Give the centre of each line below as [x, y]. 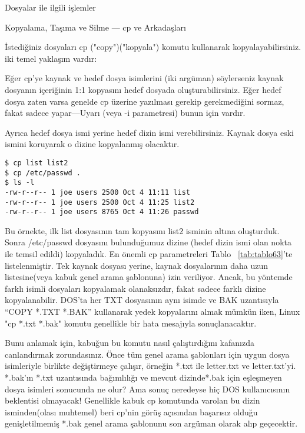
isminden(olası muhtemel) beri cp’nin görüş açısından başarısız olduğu [131, 412]
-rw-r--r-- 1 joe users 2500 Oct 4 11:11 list [97, 192]
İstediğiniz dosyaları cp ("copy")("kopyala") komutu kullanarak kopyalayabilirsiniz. [153, 47]
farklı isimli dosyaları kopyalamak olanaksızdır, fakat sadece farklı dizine [135, 288]
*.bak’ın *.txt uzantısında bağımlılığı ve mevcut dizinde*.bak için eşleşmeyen [143, 377]
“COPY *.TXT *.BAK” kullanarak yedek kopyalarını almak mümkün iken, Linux [152, 312]
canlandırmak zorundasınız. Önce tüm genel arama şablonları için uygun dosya [147, 354]
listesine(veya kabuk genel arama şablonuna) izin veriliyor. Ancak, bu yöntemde [149, 277]
